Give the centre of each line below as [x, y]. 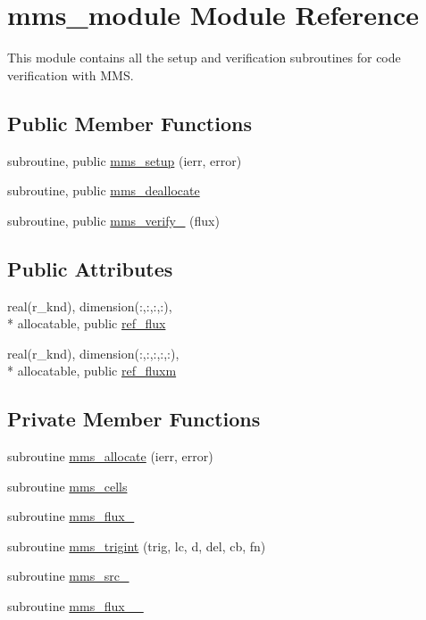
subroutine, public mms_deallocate [104, 190]
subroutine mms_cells [67, 486]
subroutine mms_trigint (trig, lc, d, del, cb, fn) [137, 546]
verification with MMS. [71, 74]
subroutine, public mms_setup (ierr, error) [125, 160]
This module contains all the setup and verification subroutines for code [204, 58]
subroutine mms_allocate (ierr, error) [110, 456]
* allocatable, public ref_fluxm [92, 371]
